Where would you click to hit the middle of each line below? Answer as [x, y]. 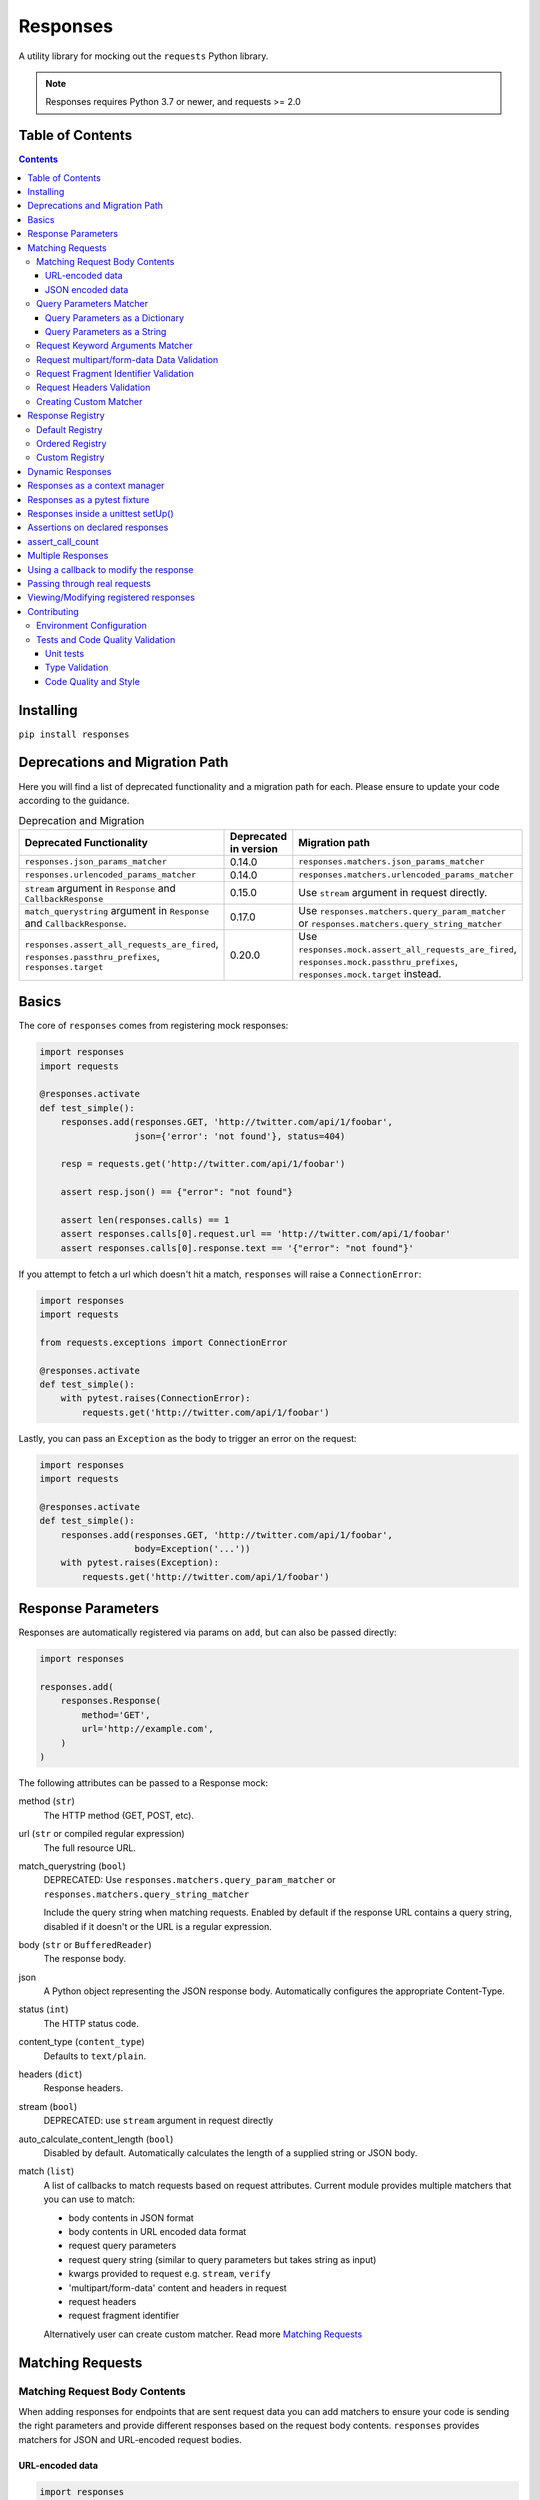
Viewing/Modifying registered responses [111, 597]
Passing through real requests [89, 583]
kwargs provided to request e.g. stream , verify [169, 2274]
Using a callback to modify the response [110, 569]
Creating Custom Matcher [89, 401]
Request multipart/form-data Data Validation [127, 359]
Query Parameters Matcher [92, 304]
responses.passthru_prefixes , [92, 957]
